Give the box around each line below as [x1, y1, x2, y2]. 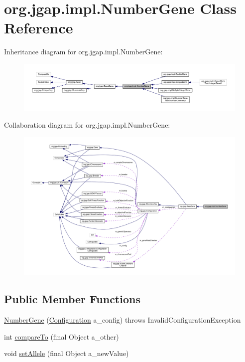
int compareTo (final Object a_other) [4, 331, 119, 342]
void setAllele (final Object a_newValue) [4, 348, 129, 359]
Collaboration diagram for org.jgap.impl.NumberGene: [4, 120, 170, 130]
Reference [4, 17, 73, 38]
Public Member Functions [4, 291, 140, 307]
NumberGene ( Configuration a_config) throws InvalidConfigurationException [4, 315, 241, 325]
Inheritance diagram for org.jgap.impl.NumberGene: [4, 46, 163, 57]
